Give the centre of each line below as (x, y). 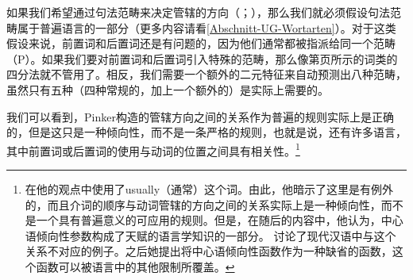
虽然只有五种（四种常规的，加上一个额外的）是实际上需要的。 (168, 89)
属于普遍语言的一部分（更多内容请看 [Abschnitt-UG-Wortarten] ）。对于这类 (206, 27)
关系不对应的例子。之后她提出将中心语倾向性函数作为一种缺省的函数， (208, 251)
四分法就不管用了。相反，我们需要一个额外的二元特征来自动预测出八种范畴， (206, 74)
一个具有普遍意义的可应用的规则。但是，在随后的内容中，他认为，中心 (220, 220)
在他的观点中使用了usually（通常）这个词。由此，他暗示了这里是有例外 (209, 189)
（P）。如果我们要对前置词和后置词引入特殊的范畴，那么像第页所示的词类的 (202, 58)
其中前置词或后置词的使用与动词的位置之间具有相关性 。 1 (153, 149)
